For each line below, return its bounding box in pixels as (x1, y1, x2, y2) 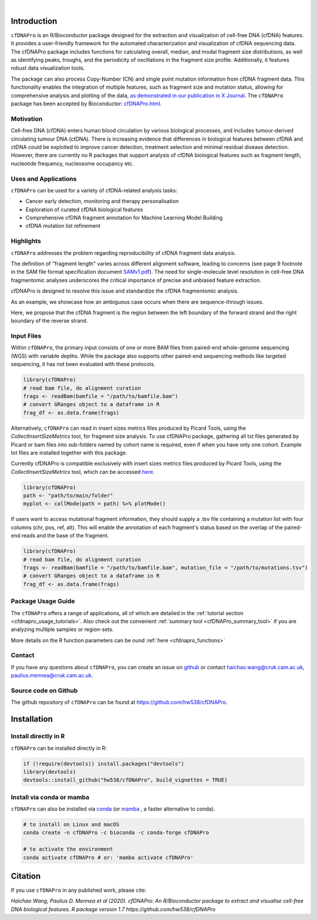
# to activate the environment (23, 846, 114, 853)
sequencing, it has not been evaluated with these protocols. (11, 361, 156, 368)
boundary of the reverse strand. (11, 317, 88, 324)
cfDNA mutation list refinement (25, 222, 101, 230)
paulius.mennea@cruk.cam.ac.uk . (11, 672, 93, 679)
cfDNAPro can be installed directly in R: (11, 745, 107, 752)
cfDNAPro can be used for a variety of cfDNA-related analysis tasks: (11, 187, 178, 194)
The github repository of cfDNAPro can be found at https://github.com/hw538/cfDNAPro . (11, 699, 228, 706)
